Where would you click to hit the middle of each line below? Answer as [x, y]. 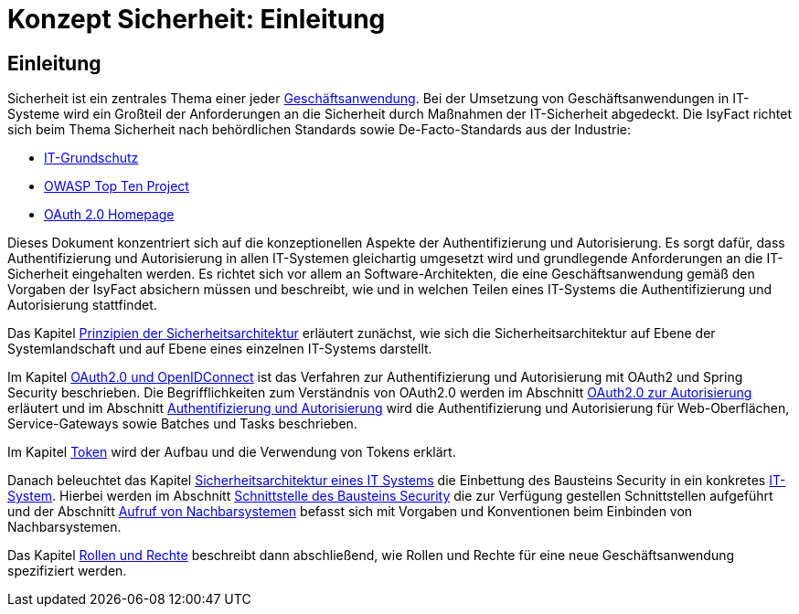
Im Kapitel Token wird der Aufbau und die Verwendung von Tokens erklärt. [232, 452]
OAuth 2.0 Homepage [109, 215]
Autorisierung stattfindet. [82, 305]
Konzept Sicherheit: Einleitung [197, 19]
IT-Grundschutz [91, 158]
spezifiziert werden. [67, 571]
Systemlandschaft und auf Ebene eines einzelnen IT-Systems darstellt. [220, 349]
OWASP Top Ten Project [117, 186]
